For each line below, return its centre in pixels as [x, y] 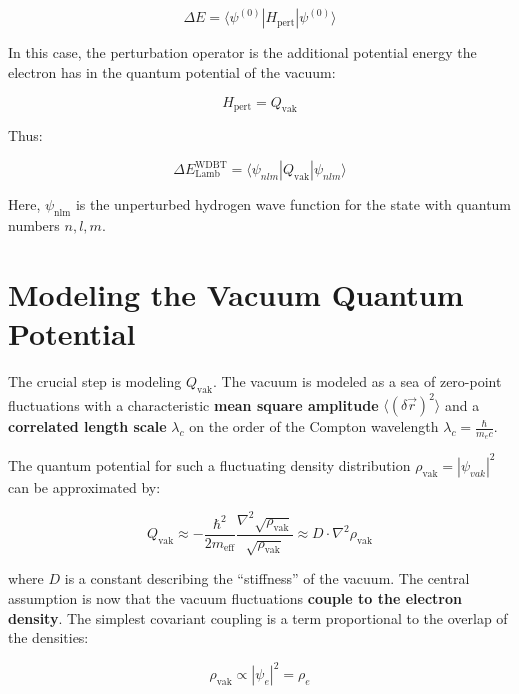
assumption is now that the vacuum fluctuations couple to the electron [235, 598]
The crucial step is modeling [95, 380]
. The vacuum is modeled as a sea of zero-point [357, 380]
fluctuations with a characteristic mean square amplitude [193, 404]
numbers [34, 224]
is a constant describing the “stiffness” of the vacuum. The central [267, 578]
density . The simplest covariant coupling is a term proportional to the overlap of [258, 617]
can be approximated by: [84, 486]
